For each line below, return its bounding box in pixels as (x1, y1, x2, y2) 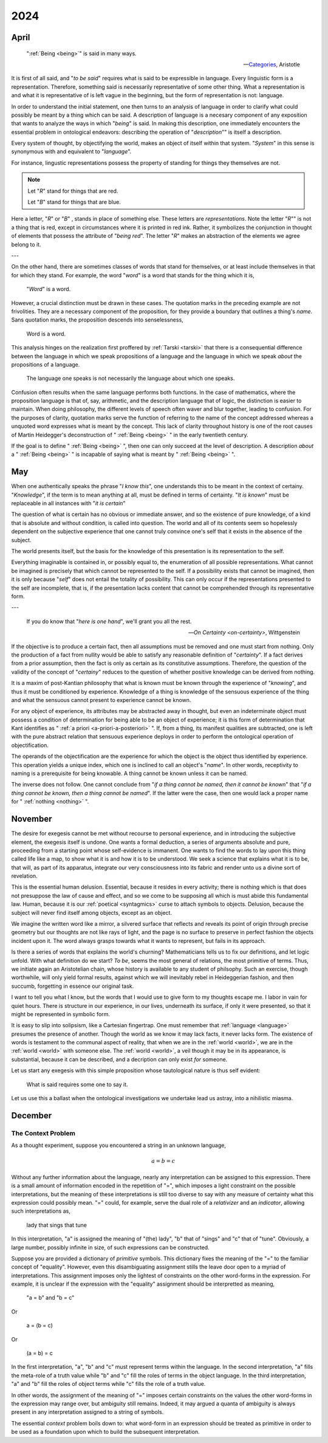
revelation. (11, 872, 38, 880)
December (11, 1110, 52, 1121)
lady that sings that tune (26, 1221, 87, 1228)
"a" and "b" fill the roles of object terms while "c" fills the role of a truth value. (11, 1380, 206, 1388)
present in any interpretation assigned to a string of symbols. (11, 1408, 164, 1416)
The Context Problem (11, 1129, 76, 1137)
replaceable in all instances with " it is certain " (11, 500, 126, 507)
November (11, 814, 52, 824)
